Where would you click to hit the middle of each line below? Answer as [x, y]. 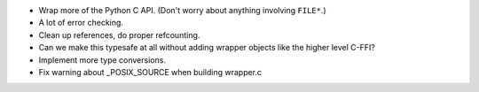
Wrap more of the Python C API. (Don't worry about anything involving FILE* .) [183, 10]
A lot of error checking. [81, 23]
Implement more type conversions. [102, 60]
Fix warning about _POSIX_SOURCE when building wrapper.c [150, 72]
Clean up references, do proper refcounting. [119, 34]
